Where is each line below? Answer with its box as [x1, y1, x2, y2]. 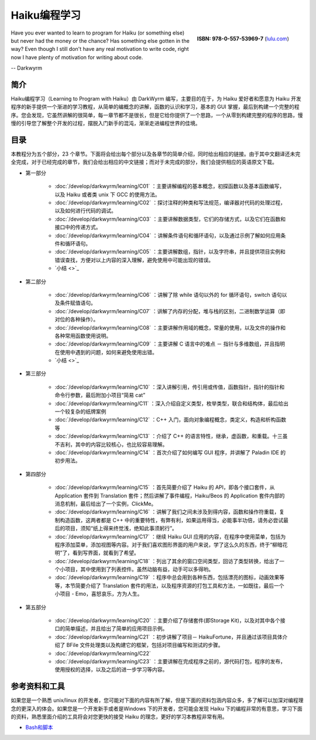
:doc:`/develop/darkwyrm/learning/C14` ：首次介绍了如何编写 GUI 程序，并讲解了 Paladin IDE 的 [54, 448, 286, 456]
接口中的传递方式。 [54, 224, 101, 231]
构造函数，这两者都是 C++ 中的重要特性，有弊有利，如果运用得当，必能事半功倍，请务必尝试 [59, 516, 284, 523]
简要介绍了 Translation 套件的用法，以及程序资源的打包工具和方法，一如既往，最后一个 [75, 582, 284, 589]
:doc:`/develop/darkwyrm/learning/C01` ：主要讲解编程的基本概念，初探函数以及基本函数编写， [54, 183, 285, 190]
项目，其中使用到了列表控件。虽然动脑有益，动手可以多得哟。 [64, 566, 214, 573]
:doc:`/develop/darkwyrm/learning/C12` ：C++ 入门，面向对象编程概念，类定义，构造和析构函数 [54, 416, 287, 423]
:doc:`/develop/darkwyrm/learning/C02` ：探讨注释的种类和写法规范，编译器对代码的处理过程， [54, 199, 286, 206]
